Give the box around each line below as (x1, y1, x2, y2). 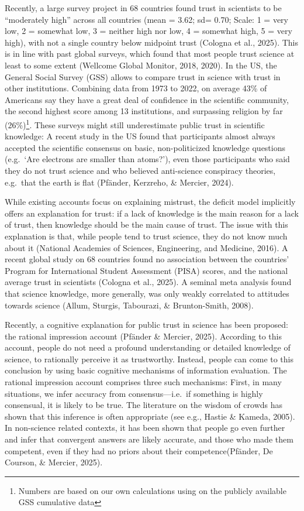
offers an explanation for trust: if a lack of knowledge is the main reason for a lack (5, 207, 299, 219)
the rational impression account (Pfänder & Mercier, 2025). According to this (5, 330, 282, 342)
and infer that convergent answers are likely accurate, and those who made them (5, 433, 293, 445)
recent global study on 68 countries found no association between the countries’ (5, 253, 289, 265)
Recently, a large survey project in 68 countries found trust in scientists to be (5, 2, 282, 13)
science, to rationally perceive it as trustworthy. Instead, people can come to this (5, 352, 294, 365)
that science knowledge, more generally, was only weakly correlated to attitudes (5, 287, 289, 299)
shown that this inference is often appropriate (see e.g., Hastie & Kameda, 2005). (5, 410, 295, 422)
